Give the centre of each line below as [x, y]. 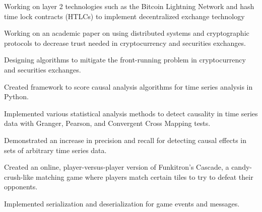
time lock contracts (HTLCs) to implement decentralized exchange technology [124, 16]
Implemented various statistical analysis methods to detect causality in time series [131, 113]
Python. [16, 96]
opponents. [21, 187]
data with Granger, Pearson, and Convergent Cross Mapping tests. [107, 123]
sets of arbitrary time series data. [55, 150]
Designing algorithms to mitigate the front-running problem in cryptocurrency [125, 60]
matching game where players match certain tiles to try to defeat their [145, 176]
